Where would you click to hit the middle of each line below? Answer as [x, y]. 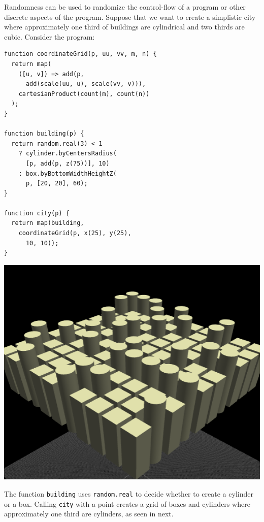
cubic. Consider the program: [49, 36]
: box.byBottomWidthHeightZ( [68, 173]
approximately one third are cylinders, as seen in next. [89, 514]
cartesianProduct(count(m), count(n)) [84, 94]
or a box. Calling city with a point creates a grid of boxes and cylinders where [127, 503]
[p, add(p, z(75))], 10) [68, 163]
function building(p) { [44, 134]
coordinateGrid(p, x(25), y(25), [75, 233]
